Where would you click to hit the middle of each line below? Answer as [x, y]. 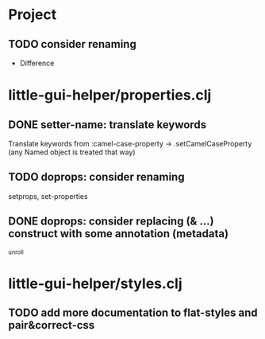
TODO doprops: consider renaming [96, 177]
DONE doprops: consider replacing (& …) [111, 222]
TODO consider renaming [72, 44]
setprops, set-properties [48, 196]
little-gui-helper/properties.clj [110, 95]
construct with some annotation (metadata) [118, 234]
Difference [37, 63]
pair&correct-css [52, 325]
